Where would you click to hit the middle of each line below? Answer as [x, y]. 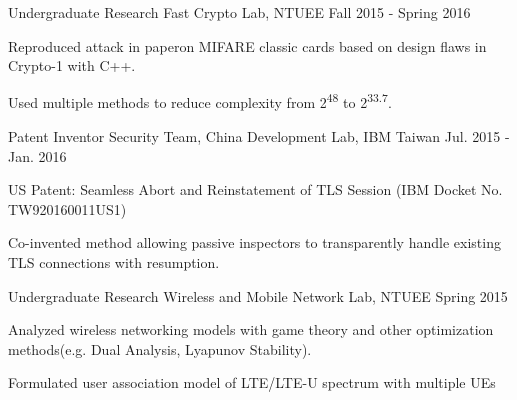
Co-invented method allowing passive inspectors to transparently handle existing [254, 242]
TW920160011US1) [67, 208]
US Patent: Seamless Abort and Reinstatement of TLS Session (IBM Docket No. [255, 189]
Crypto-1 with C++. [72, 65]
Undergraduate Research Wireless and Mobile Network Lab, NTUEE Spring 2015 [258, 295]
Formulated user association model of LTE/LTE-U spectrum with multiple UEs [252, 382]
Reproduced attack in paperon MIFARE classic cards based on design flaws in [247, 45]
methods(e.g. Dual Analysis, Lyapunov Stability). [160, 348]
